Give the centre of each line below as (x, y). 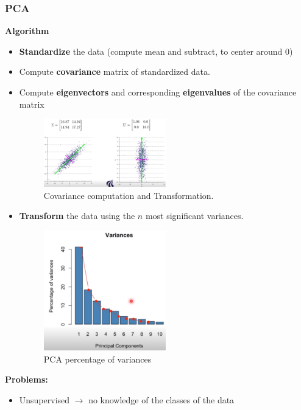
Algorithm (27, 31)
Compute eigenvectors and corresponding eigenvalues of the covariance (158, 92)
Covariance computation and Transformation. (129, 195)
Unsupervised (44, 399)
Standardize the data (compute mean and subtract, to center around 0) (156, 51)
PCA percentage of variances (97, 359)
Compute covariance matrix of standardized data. (115, 71)
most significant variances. (194, 216)
